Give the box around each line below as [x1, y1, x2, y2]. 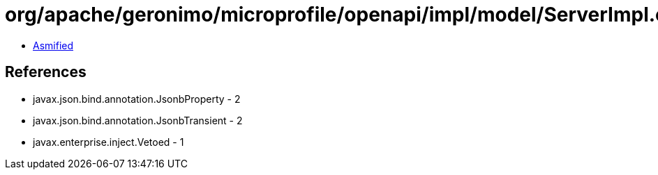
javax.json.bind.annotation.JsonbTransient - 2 [33, 114, 243, 126]
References [5, 63, 87, 81]
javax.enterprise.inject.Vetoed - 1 [33, 135, 184, 148]
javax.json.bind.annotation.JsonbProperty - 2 [33, 92, 241, 105]
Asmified [33, 39, 74, 51]
